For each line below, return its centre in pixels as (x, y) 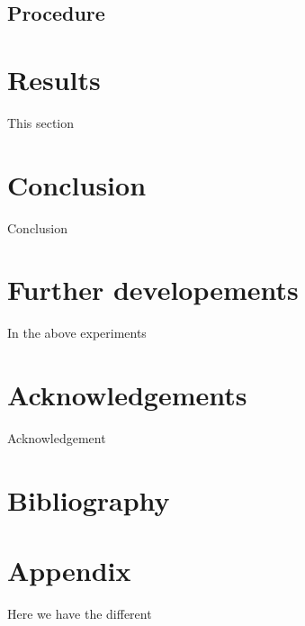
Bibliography (89, 499)
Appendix (69, 571)
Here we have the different (80, 614)
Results (54, 79)
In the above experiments (77, 333)
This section (41, 122)
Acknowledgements (127, 395)
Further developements (153, 290)
